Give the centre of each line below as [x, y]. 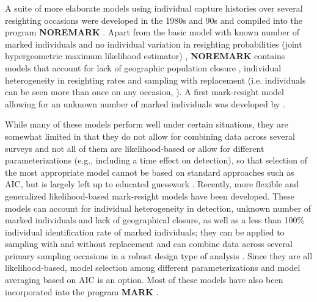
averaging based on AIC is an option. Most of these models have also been [144, 280]
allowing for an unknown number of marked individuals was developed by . [145, 103]
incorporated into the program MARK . [82, 291]
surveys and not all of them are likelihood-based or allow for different [135, 148]
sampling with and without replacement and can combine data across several [149, 244]
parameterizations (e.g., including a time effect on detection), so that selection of [156, 160]
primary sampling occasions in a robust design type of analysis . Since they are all [159, 255]
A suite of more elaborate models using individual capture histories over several [154, 8]
